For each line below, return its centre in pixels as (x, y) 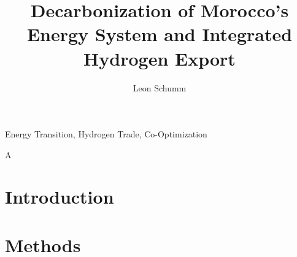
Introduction (60, 197)
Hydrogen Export (160, 58)
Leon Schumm (160, 87)
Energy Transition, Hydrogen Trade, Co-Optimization (106, 134)
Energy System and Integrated (160, 34)
